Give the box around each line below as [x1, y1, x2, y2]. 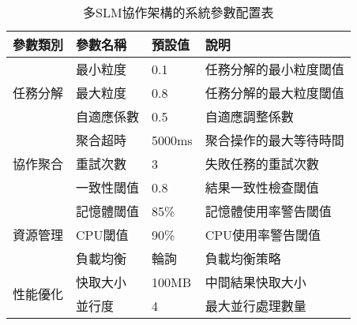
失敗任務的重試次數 [205, 155, 319, 173]
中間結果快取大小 [205, 273, 306, 291]
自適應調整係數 [205, 107, 294, 125]
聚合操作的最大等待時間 [205, 131, 344, 149]
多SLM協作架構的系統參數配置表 [83, 3, 274, 21]
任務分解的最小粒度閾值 [205, 60, 344, 78]
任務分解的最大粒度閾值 [205, 84, 344, 102]
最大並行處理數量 [205, 297, 306, 315]
